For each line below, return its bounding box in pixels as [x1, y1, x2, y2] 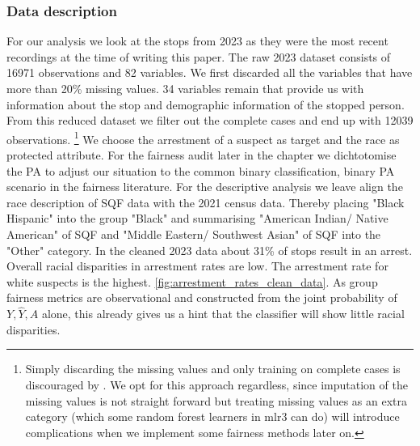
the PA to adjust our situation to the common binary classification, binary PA [6, 162, 395, 179]
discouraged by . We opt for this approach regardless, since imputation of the [25, 376, 408, 393]
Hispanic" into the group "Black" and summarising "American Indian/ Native [6, 210, 388, 227]
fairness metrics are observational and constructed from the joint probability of [6, 289, 397, 306]
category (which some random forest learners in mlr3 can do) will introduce [25, 408, 400, 425]
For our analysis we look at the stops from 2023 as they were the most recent [6, 32, 388, 49]
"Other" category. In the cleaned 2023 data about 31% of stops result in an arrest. [6, 241, 413, 258]
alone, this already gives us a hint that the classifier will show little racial [41, 305, 405, 322]
